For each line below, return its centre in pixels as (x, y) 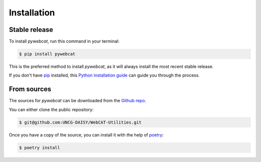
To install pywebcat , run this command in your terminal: (64, 41)
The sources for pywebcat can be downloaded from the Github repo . (78, 101)
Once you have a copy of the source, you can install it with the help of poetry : (86, 135)
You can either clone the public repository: (51, 109)
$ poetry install (40, 148)
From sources (30, 89)
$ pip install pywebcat (47, 54)
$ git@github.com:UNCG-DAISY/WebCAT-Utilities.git (80, 122)
